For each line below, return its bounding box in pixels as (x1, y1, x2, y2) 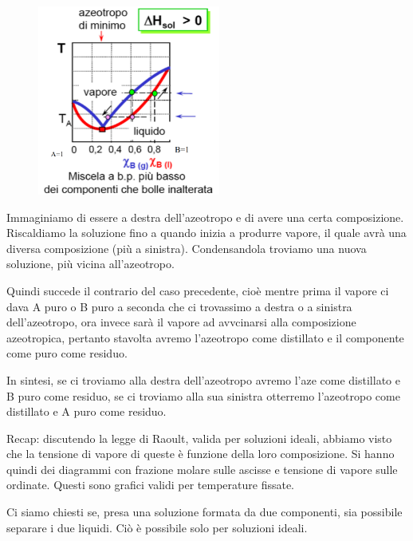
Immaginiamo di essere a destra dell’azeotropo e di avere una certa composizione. (6, 208, 404, 225)
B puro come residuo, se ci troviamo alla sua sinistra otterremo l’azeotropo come (6, 387, 400, 404)
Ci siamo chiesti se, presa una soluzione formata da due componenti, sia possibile (6, 503, 403, 520)
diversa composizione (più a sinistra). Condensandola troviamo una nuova (6, 239, 367, 256)
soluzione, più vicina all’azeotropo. (6, 255, 175, 272)
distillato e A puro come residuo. (6, 403, 167, 420)
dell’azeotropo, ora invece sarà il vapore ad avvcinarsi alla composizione (6, 314, 356, 330)
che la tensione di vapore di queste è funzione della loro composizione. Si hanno (6, 445, 395, 462)
